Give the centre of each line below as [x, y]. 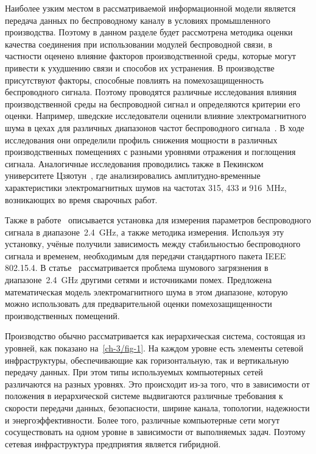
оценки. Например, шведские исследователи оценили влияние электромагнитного [156, 116]
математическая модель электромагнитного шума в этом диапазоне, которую [146, 291]
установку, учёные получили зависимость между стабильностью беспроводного [153, 244]
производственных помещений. [62, 315]
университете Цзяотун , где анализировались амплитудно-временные [133, 175]
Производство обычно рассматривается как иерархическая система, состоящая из [155, 336]
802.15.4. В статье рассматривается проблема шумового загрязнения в [137, 268]
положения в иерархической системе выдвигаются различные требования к [144, 396]
